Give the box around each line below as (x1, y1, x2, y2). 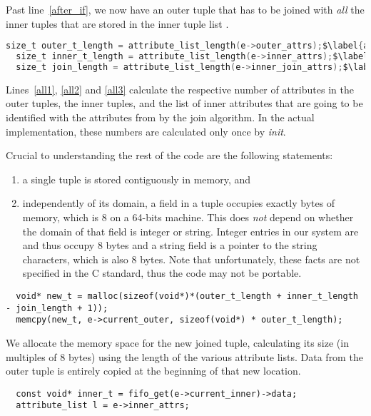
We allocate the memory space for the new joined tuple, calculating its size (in (6, 335, 349, 350)
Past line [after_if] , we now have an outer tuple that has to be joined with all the (6, 2, 365, 16)
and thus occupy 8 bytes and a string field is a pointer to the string (22, 238, 317, 253)
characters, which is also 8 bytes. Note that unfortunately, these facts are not (22, 251, 360, 266)
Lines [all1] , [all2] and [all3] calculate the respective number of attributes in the (6, 81, 354, 96)
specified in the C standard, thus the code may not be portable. (22, 265, 302, 280)
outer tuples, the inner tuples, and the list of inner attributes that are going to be (6, 96, 363, 111)
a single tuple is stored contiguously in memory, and (22, 171, 251, 186)
